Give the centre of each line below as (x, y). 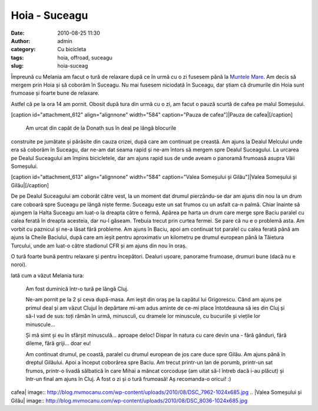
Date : (18, 33)
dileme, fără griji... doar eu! (58, 343)
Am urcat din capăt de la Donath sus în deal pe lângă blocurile (101, 128)
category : (23, 49)
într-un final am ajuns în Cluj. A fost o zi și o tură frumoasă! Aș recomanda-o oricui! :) (128, 379)
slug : (17, 66)
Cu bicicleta (72, 49)
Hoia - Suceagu (49, 15)
